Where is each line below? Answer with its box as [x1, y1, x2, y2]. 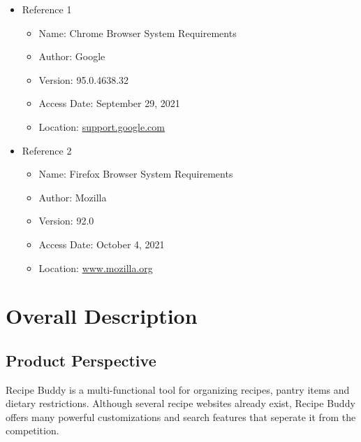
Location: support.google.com [38, 119, 165, 134]
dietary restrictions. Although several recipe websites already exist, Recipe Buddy [6, 396, 355, 411]
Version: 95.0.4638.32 [38, 72, 129, 87]
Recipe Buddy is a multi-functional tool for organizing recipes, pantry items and [6, 382, 350, 397]
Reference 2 [22, 143, 72, 157]
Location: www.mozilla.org [38, 260, 153, 275]
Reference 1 [22, 2, 72, 16]
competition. [6, 423, 59, 438]
